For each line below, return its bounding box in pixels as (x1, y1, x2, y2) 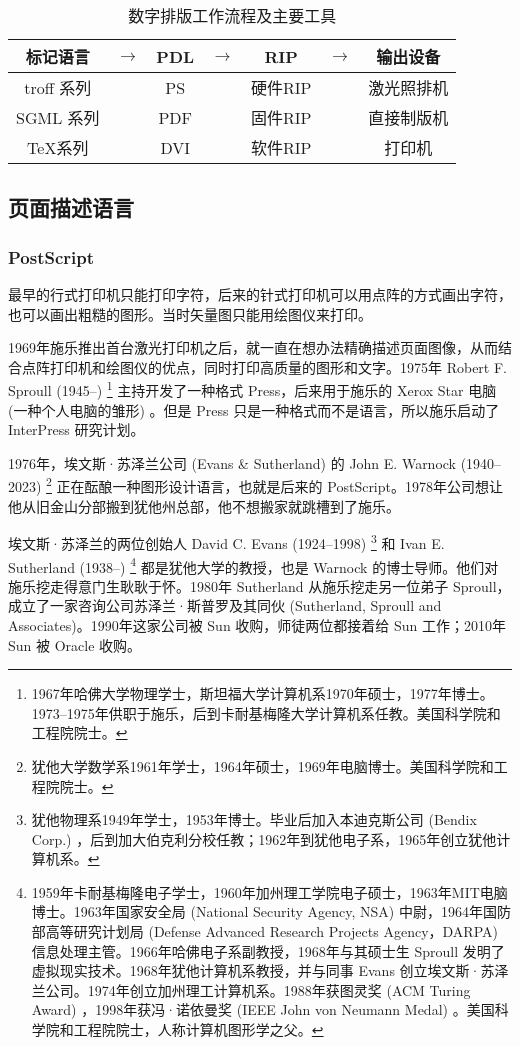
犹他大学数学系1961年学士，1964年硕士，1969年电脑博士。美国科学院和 (31, 755, 494, 776)
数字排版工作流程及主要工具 (128, 4, 337, 27)
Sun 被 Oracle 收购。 (8, 634, 142, 655)
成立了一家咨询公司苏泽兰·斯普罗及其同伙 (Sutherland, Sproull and (8, 595, 442, 616)
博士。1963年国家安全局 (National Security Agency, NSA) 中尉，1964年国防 (31, 901, 511, 922)
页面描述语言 (8, 192, 134, 223)
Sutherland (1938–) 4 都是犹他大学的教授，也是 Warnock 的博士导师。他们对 (8, 553, 499, 577)
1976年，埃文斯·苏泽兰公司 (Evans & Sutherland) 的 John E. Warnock (8, 452, 457, 473)
